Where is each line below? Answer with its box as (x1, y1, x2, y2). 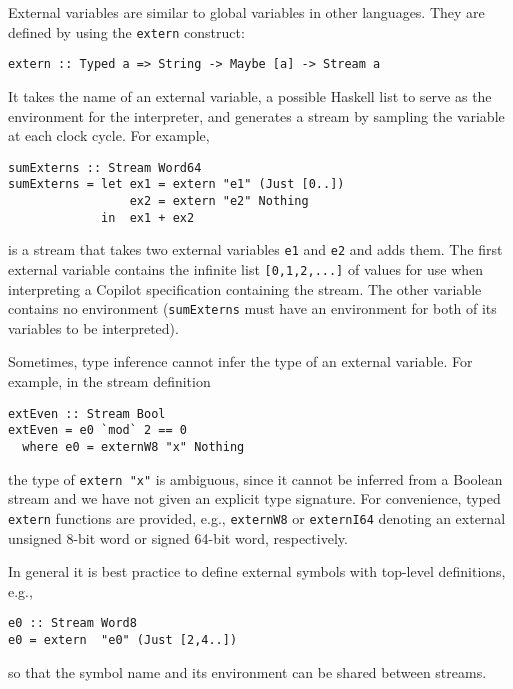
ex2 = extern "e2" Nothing (129, 194, 309, 208)
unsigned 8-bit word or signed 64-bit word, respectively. (8, 527, 348, 548)
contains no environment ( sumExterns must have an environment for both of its (8, 298, 497, 319)
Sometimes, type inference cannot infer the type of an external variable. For (8, 351, 473, 372)
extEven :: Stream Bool (8, 406, 166, 421)
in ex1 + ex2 (101, 210, 195, 225)
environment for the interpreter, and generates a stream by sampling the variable (8, 105, 505, 126)
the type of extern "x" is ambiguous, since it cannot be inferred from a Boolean (8, 468, 503, 489)
